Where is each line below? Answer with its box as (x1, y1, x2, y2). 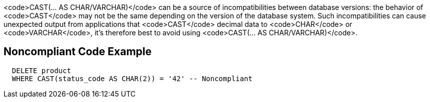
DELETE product (12, 66, 71, 75)
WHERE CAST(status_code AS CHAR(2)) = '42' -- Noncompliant (12, 74, 253, 83)
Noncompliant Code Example (4, 45, 152, 58)
